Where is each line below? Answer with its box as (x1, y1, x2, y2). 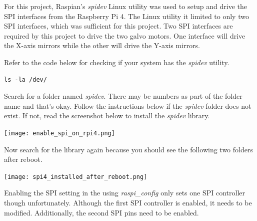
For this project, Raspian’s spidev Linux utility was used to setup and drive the (4, 1, 247, 11)
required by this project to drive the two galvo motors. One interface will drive (4, 30, 245, 41)
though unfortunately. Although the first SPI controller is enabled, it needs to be (4, 197, 252, 208)
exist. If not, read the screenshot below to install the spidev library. (4, 110, 210, 121)
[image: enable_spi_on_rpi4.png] (4, 129, 115, 137)
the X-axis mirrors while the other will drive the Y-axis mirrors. (4, 40, 200, 51)
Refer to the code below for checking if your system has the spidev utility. (4, 57, 229, 67)
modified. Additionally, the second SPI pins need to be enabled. (4, 207, 199, 217)
